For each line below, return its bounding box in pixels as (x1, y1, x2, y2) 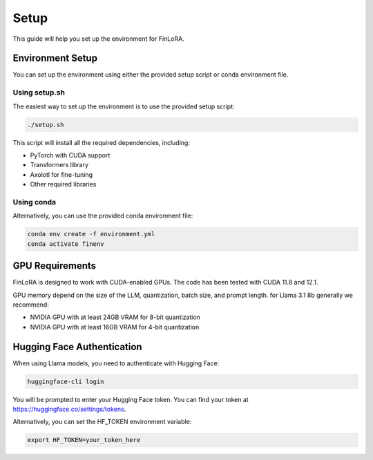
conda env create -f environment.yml (27, 230, 155, 238)
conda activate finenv (27, 240, 104, 248)
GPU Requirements (12, 260, 97, 272)
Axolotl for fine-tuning (30, 170, 93, 179)
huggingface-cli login (27, 377, 104, 385)
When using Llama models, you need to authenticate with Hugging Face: (12, 359, 220, 367)
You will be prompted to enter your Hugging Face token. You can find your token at (12, 395, 249, 403)
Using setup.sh (12, 88, 66, 97)
